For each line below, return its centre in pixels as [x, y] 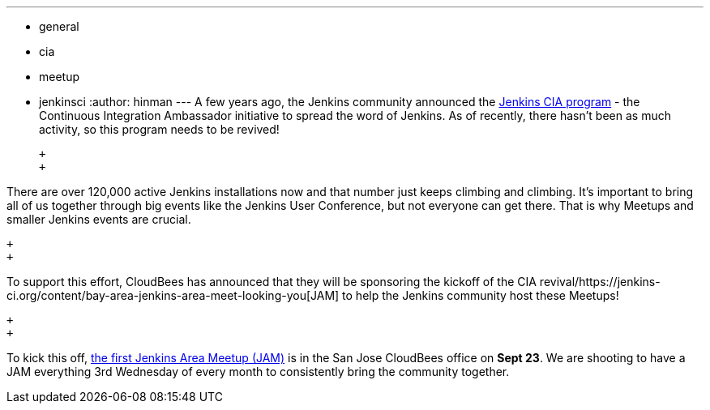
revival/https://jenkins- [600, 282]
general [59, 26]
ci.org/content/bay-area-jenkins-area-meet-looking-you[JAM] [173, 295]
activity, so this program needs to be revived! [159, 129]
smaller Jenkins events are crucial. [99, 219]
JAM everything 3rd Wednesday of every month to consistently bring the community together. [258, 372]
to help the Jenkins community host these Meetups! [481, 295]
